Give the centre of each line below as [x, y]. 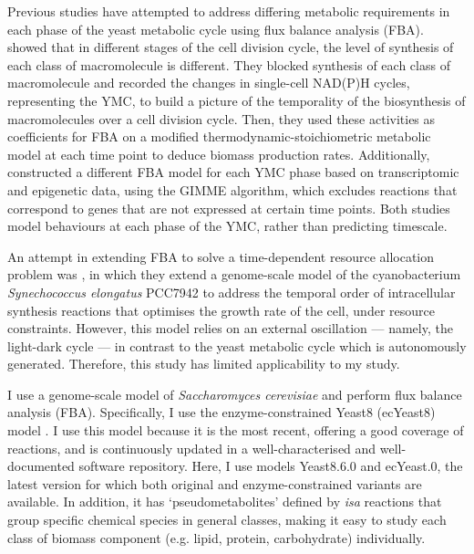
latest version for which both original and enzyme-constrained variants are [215, 483]
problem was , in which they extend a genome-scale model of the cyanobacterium [234, 274]
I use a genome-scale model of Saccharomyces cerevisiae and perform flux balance [235, 394]
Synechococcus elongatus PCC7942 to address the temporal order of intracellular [232, 292]
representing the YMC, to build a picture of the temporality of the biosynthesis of [237, 100]
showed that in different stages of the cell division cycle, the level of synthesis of [231, 47]
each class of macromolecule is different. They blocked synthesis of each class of [229, 64]
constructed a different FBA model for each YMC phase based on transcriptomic [233, 172]
